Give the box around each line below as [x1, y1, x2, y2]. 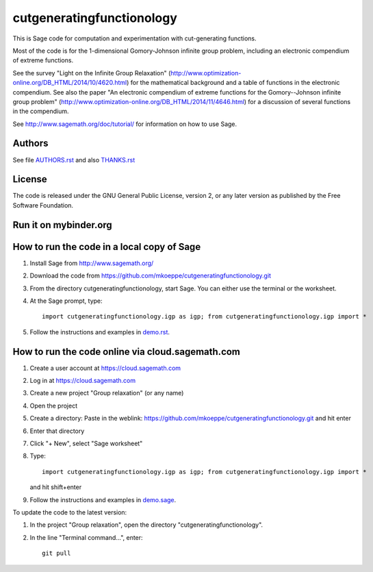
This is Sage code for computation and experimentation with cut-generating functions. [12, 34, 257, 42]
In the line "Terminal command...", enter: [29, 533, 143, 541]
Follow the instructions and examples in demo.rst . [29, 327, 170, 336]
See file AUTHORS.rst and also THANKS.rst [12, 156, 136, 164]
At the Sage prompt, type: [29, 297, 103, 305]
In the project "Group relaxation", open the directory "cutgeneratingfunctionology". [29, 521, 263, 529]
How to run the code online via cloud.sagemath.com [12, 346, 241, 358]
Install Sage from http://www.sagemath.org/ [29, 259, 154, 267]
